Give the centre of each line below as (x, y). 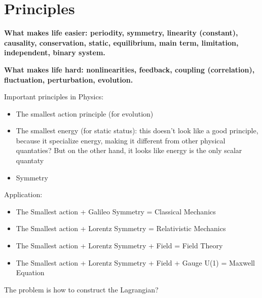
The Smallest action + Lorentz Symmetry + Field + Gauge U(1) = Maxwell (135, 262)
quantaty (30, 160)
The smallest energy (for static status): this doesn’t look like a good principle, (137, 131)
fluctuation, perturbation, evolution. (69, 79)
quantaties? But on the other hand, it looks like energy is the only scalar (129, 150)
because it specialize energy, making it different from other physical (121, 140)
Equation (30, 272)
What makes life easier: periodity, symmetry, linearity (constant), (121, 33)
